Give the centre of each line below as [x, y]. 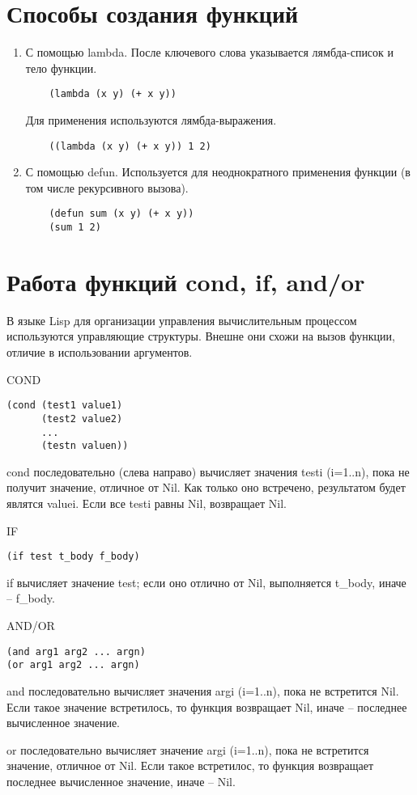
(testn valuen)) [85, 446]
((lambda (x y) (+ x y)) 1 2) [130, 146]
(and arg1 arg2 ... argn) [76, 651]
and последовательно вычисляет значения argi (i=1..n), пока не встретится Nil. [203, 690]
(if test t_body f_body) [73, 557]
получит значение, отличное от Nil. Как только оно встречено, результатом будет [206, 487]
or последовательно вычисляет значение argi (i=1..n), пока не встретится [188, 749]
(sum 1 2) [75, 228]
